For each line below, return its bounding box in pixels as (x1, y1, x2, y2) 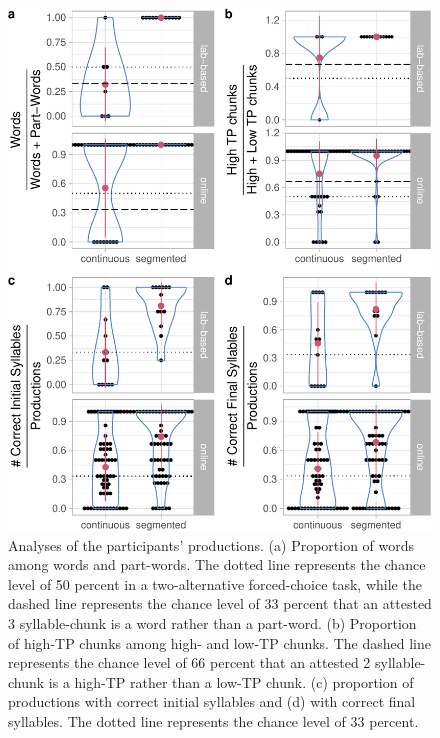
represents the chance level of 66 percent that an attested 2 (8, 652, 371, 673)
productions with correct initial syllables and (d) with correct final (8, 691, 416, 712)
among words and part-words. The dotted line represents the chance (8, 554, 426, 575)
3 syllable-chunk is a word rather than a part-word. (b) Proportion (8, 613, 417, 634)
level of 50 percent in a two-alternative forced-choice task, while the (8, 573, 422, 594)
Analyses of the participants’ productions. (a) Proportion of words (8, 534, 415, 555)
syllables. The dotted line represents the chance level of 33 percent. (8, 711, 419, 732)
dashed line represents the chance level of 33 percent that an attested (8, 593, 432, 614)
